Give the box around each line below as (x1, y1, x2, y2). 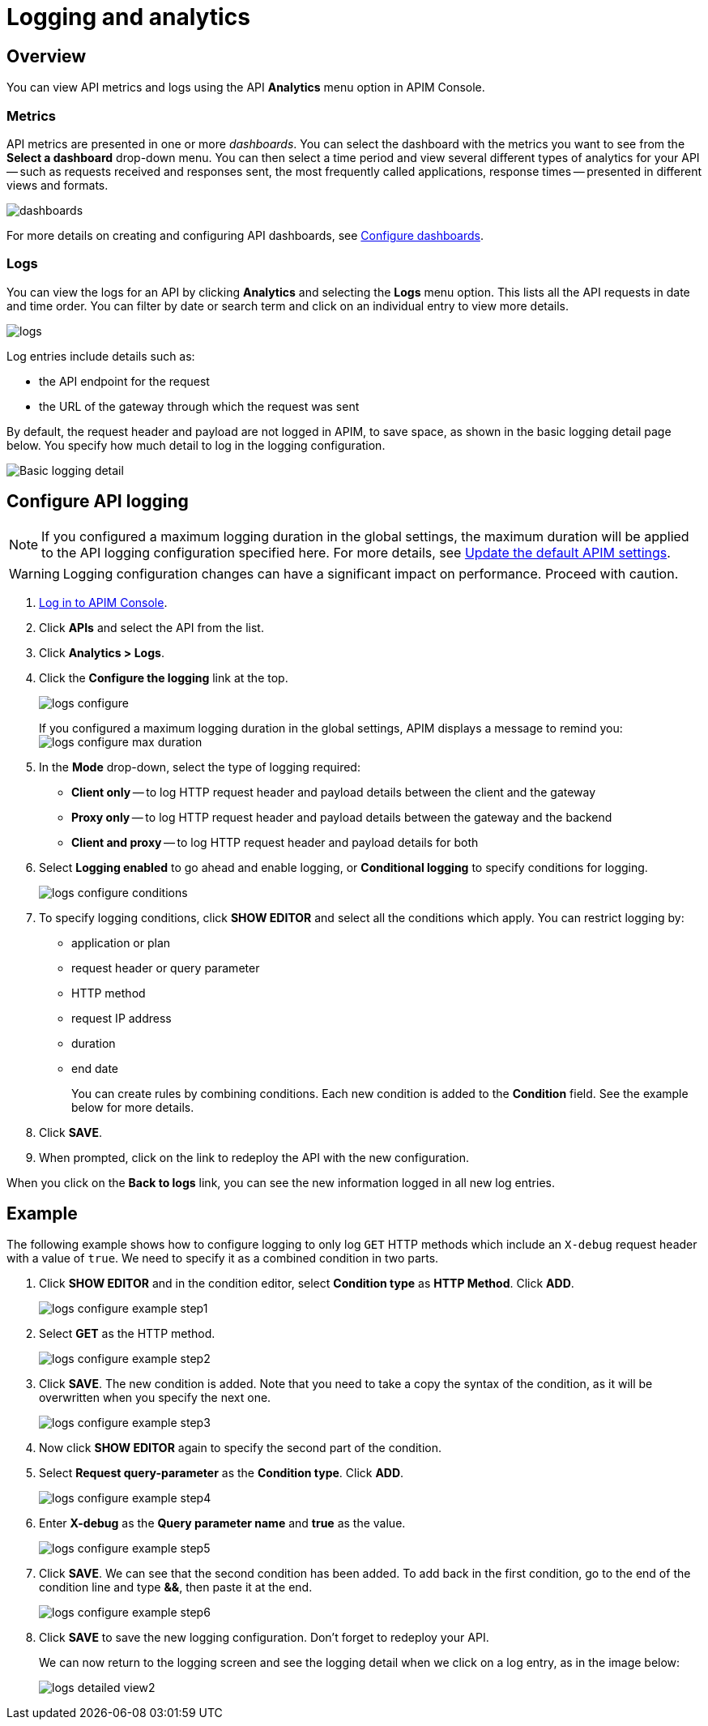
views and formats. (6, 177, 109, 192)
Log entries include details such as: (6, 348, 195, 363)
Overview (6, 45, 87, 66)
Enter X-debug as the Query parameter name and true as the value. (39, 1516, 406, 1531)
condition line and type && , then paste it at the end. (39, 1580, 313, 1595)
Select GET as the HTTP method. (39, 1327, 215, 1341)
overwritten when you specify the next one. (39, 1391, 271, 1405)
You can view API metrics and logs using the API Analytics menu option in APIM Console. (6, 80, 485, 95)
